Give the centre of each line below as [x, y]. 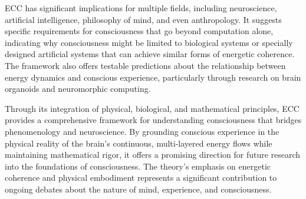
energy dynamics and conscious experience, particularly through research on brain [153, 77]
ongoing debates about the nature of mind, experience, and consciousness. [138, 189]
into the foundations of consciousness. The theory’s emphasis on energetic [138, 166]
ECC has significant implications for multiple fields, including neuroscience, [141, 8]
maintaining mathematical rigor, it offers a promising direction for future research [153, 155]
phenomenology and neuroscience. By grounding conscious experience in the [142, 131]
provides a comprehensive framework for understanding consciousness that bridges [153, 120]
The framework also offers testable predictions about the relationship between [145, 65]
